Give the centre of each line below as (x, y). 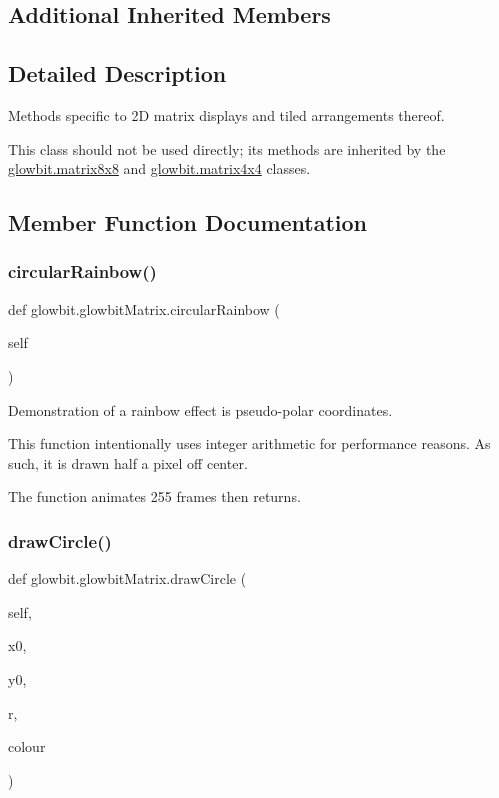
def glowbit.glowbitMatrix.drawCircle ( (127, 578)
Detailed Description (117, 73)
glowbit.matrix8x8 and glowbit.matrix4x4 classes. (159, 168)
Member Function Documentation (188, 222)
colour (27, 746)
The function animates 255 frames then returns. (154, 496)
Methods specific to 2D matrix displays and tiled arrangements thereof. (226, 114)
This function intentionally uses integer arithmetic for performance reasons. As (249, 443)
